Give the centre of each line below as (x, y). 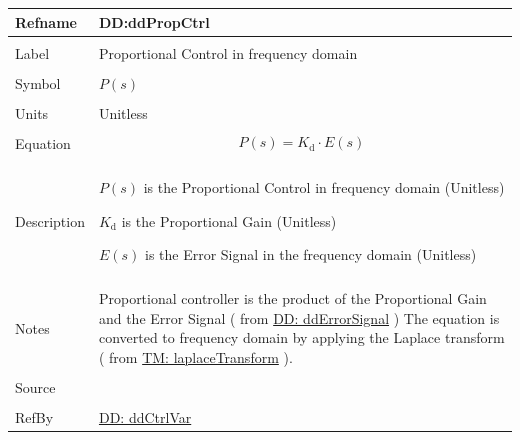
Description (50, 220)
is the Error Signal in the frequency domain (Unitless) (310, 254)
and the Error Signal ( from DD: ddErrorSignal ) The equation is (299, 317)
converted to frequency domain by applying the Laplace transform (301, 337)
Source (35, 387)
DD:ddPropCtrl (154, 21)
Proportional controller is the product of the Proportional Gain (292, 298)
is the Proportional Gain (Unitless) (229, 220)
